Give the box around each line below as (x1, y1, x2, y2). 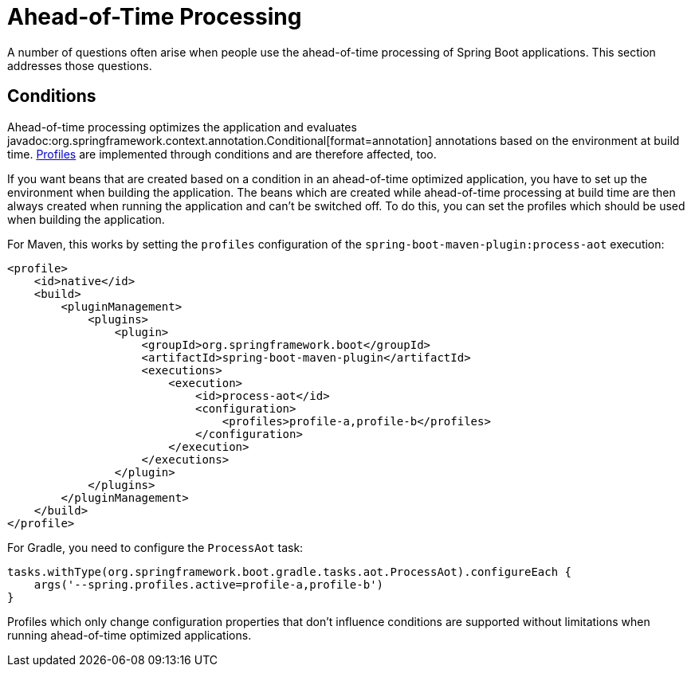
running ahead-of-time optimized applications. (7, 628, 252, 642)
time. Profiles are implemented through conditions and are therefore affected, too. (7, 147, 437, 161)
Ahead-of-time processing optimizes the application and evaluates (7, 119, 357, 134)
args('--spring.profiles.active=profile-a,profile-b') (33, 577, 384, 591)
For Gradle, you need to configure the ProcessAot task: (7, 540, 304, 554)
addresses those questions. (7, 58, 152, 72)
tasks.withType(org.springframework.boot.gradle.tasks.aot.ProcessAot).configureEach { (7, 565, 572, 578)
